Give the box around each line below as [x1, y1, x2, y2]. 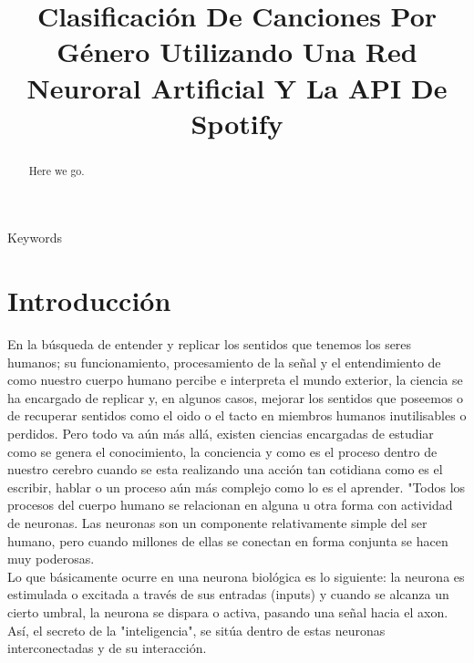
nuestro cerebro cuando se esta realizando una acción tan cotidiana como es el [7, 460, 443, 479]
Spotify [191, 104, 283, 141]
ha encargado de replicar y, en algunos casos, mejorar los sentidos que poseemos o [7, 388, 464, 407]
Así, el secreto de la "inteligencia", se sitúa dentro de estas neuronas [7, 620, 386, 639]
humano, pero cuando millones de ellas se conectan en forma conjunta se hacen [7, 531, 448, 550]
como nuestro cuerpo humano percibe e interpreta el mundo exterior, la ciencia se [7, 370, 463, 389]
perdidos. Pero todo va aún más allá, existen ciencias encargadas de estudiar [7, 424, 434, 443]
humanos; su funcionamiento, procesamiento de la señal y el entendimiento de [7, 352, 441, 371]
